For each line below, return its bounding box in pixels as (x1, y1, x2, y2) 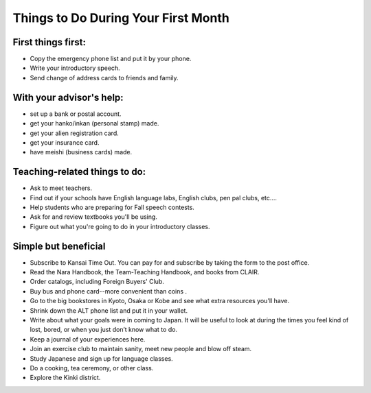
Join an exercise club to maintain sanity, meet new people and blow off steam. (30, 345, 252, 353)
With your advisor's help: (12, 91, 124, 103)
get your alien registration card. (30, 129, 120, 137)
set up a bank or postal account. (30, 110, 122, 118)
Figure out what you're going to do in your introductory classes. (30, 222, 210, 230)
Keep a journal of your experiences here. (30, 335, 146, 343)
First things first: (12, 36, 86, 48)
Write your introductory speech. (30, 64, 120, 72)
